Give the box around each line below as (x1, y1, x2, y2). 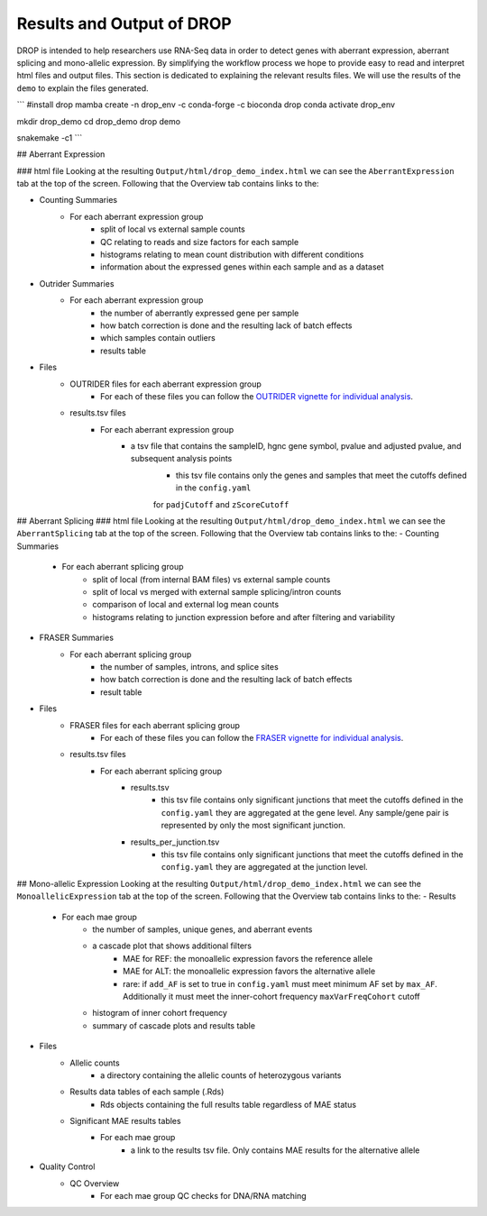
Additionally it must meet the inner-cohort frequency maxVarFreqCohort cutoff (123, 991, 421, 1001)
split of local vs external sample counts (100, 224, 245, 234)
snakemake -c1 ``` (16, 132, 83, 143)
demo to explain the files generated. (16, 82, 149, 94)
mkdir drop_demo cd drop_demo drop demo (16, 115, 180, 126)
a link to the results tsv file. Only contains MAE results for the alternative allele (131, 1145, 420, 1156)
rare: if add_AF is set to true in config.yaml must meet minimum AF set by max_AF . (123, 978, 437, 989)
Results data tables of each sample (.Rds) (69, 1086, 225, 1097)
